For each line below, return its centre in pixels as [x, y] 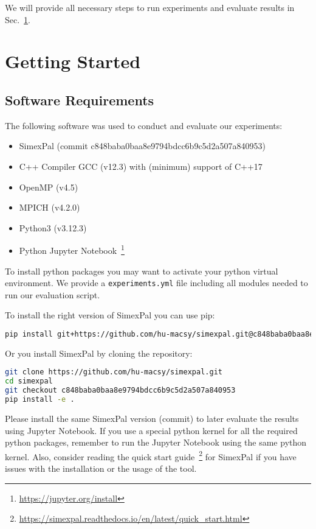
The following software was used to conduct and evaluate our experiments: [144, 125]
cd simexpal [29, 381]
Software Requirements [80, 100]
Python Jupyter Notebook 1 [72, 249]
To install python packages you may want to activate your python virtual [142, 271]
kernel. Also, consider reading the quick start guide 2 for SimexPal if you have [151, 455]
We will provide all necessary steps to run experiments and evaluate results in [150, 7]
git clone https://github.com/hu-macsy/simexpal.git [114, 372]
